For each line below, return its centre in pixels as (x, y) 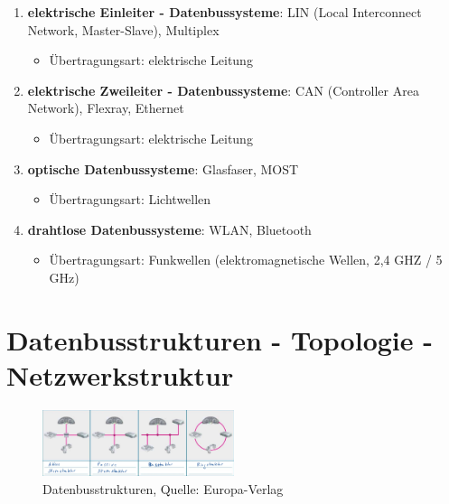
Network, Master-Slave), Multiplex (123, 29)
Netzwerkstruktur (120, 374)
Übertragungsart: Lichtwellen (130, 199)
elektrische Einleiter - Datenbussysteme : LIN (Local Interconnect (224, 12)
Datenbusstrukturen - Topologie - (220, 339)
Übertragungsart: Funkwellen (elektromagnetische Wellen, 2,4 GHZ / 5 (246, 260)
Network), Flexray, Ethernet (106, 108)
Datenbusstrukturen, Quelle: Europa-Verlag (163, 488)
